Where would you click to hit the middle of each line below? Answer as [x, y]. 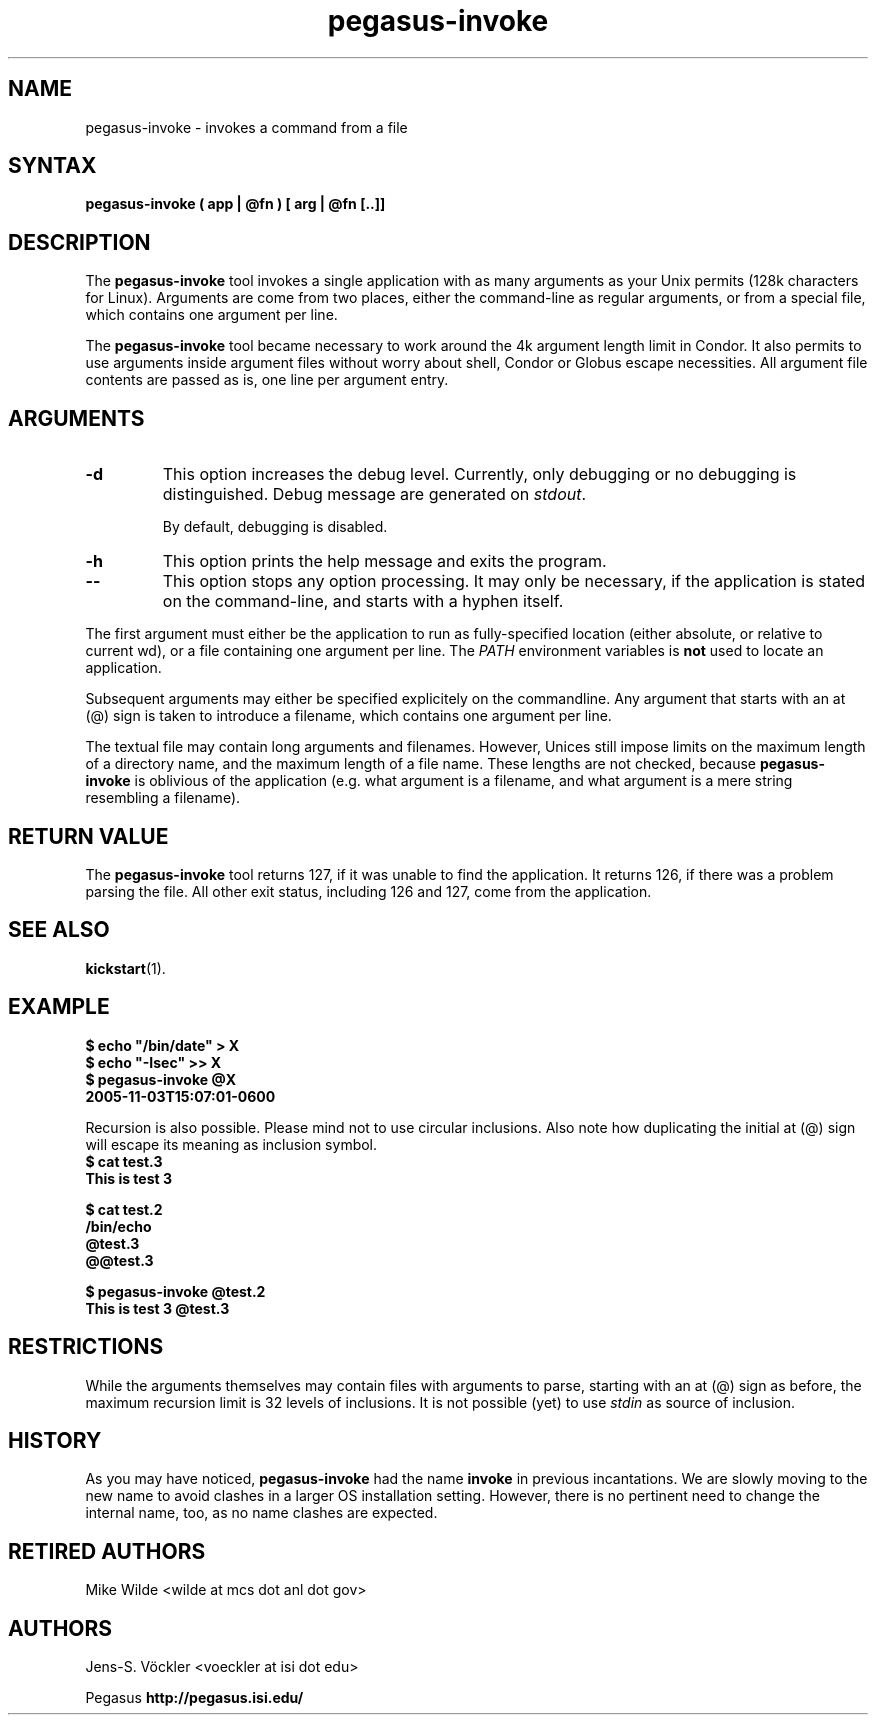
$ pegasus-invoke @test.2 [175, 1291]
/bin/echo [118, 1226]
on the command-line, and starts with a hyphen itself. [363, 601]
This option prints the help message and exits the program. [384, 561]
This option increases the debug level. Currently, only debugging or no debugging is [479, 474]
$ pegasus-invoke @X [160, 1079]
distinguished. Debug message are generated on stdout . [374, 494]
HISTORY [55, 1440]
